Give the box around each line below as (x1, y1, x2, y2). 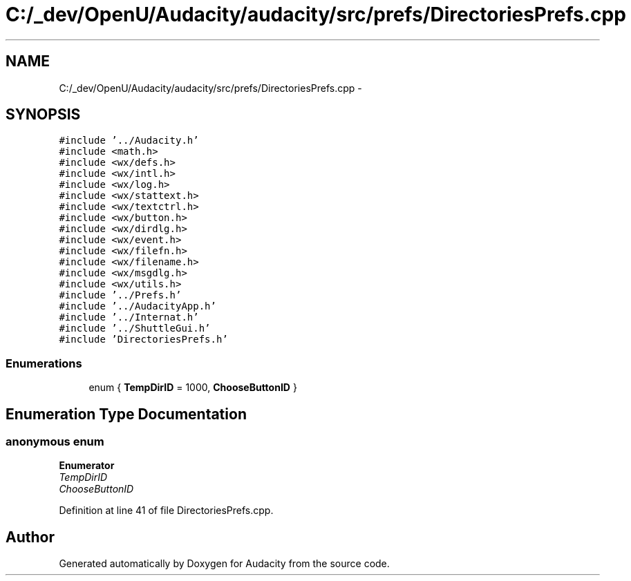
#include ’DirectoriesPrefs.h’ (59, 334, 228, 345)
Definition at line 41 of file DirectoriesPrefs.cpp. (59, 504, 274, 517)
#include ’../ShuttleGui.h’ (59, 323, 211, 334)
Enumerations (6, 356, 82, 370)
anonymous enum (6, 435, 104, 449)
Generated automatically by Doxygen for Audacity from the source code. (59, 558, 390, 570)
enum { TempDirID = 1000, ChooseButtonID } (88, 381, 297, 394)
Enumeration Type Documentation (6, 405, 247, 423)
